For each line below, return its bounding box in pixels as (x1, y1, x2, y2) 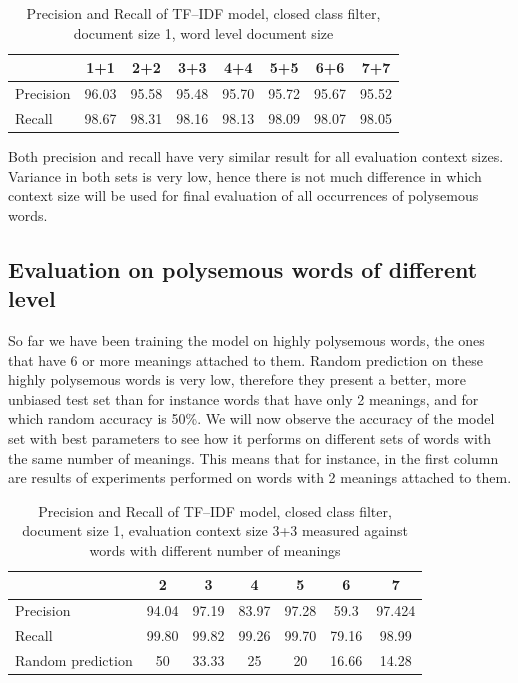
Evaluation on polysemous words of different (8, 253, 478, 284)
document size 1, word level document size (73, 22, 334, 43)
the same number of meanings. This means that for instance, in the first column (8, 447, 499, 468)
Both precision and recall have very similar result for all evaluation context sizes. (8, 145, 504, 166)
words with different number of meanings (89, 539, 341, 560)
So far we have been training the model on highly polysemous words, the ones (8, 329, 485, 350)
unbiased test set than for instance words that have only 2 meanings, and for (8, 388, 479, 409)
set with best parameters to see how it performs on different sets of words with (8, 427, 491, 448)
